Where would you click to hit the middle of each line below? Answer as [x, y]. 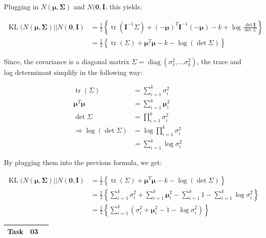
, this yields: [124, 6]
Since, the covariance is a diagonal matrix [67, 61]
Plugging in [21, 6]
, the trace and [219, 61]
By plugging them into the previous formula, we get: [83, 162]
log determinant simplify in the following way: [73, 72]
